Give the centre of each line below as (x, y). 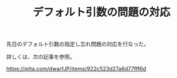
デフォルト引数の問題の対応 (101, 12)
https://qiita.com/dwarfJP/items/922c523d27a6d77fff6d (76, 69)
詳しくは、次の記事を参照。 (41, 57)
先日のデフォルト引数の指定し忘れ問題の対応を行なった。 (78, 44)
